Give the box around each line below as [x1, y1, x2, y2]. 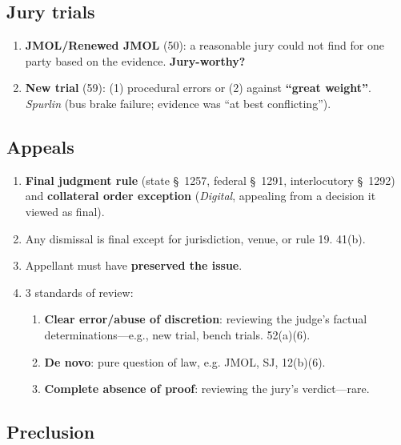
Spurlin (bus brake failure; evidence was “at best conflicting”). [25, 94, 331, 111]
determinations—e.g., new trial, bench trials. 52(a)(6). [44, 326, 311, 343]
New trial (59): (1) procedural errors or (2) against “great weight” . [25, 79, 371, 96]
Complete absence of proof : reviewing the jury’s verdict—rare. [44, 380, 370, 397]
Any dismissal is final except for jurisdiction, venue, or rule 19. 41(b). [25, 230, 366, 247]
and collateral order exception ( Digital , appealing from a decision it [25, 187, 376, 204]
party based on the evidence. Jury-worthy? [25, 52, 246, 69]
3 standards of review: [25, 283, 134, 300]
